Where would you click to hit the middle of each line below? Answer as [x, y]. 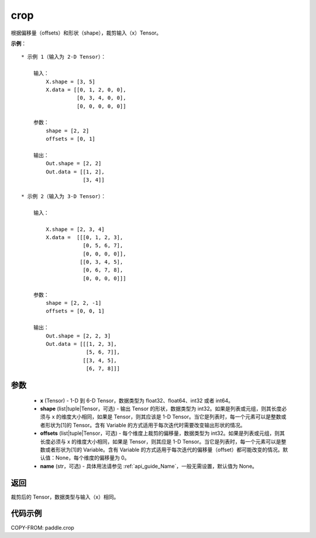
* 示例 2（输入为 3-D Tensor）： [64, 196]
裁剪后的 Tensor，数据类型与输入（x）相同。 [65, 497]
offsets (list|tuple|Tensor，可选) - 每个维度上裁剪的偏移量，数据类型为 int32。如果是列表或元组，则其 [162, 433]
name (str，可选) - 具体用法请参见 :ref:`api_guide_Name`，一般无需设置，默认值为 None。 [149, 466]
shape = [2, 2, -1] [74, 303]
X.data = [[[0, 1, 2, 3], [85, 237]
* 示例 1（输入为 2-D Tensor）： [64, 57]
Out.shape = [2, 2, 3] [78, 336]
